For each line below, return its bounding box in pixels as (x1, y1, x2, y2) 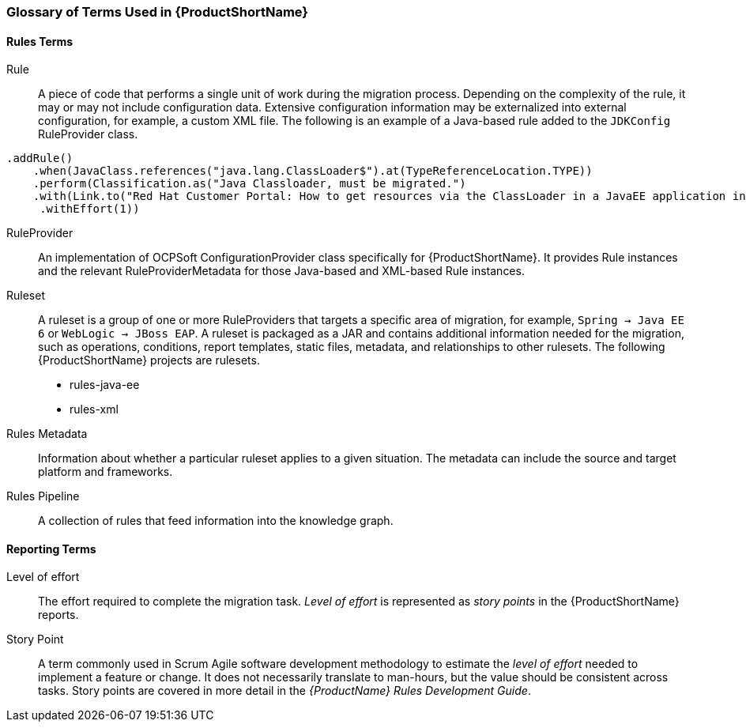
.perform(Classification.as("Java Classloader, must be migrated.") (32, 177, 466, 190)
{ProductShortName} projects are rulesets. (38, 353, 260, 368)
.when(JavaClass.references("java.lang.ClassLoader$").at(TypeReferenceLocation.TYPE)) (32, 164, 593, 178)
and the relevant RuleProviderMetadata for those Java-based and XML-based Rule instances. (38, 264, 525, 278)
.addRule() (6, 152, 73, 165)
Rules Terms (6, 34, 73, 48)
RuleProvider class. (38, 127, 138, 141)
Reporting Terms (6, 541, 96, 556)
